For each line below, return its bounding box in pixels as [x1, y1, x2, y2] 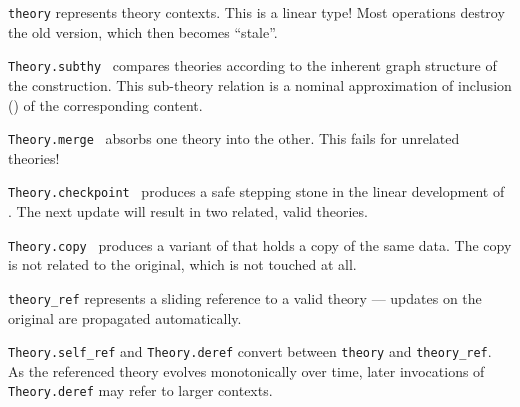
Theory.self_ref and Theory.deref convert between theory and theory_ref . [8, 341, 492, 362]
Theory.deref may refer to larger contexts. [8, 380, 273, 401]
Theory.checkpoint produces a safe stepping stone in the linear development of [8, 181, 505, 202]
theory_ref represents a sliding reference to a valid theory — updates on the [8, 287, 482, 308]
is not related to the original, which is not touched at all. [8, 254, 357, 275]
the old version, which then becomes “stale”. [8, 21, 278, 42]
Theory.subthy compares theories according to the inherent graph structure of [8, 55, 497, 76]
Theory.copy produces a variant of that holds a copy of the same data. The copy [8, 234, 512, 255]
